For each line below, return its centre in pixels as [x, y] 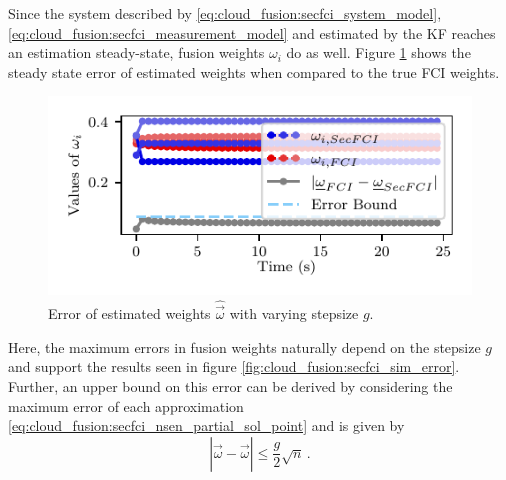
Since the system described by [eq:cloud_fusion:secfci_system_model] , [225, 13]
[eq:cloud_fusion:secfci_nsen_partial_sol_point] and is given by [206, 425]
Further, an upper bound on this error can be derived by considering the [230, 385]
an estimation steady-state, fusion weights [136, 52]
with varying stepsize [294, 313]
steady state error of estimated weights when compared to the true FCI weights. [254, 71]
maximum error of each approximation [126, 405]
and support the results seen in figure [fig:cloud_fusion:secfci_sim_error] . [234, 366]
